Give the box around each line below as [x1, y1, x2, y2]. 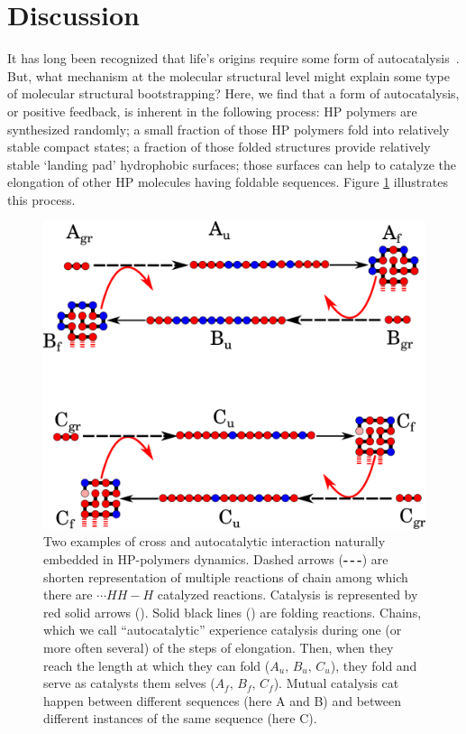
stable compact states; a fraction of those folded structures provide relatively [7, 137, 431, 156]
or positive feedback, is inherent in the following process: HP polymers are [7, 101, 417, 120]
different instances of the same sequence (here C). [43, 709, 317, 728]
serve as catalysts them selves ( [43, 674, 215, 692]
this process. [7, 190, 76, 209]
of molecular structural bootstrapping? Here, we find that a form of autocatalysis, [7, 84, 460, 103]
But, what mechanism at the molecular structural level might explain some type [7, 66, 450, 85]
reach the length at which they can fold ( [43, 655, 270, 674]
